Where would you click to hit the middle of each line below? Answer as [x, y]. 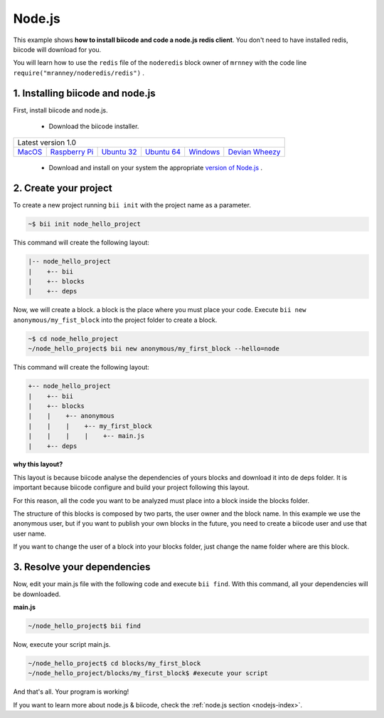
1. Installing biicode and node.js [84, 93]
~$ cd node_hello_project [73, 339]
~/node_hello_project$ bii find [85, 626]
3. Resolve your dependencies [82, 567]
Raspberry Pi [72, 152]
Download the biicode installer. [94, 126]
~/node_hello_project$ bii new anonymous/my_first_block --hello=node [154, 349]
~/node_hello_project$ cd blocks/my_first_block [114, 663]
